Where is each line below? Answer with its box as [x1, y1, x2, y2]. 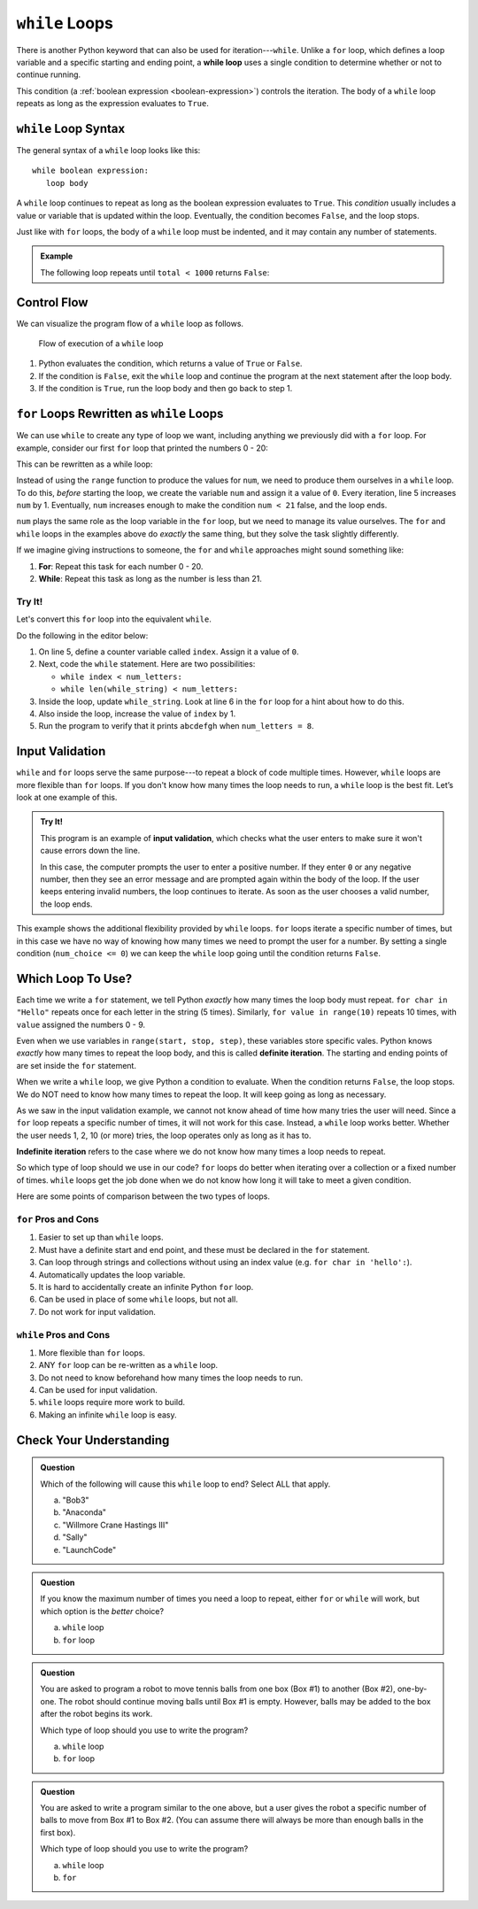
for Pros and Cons [16, 1213, 99, 1225]
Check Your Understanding [16, 1433, 170, 1448]
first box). [40, 1827, 76, 1837]
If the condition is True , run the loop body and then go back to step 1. [38, 383, 293, 394]
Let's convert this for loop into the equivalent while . [16, 614, 212, 624]
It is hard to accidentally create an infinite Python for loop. [38, 1281, 254, 1292]
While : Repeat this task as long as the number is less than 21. [38, 574, 263, 584]
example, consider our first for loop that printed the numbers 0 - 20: [16, 443, 269, 453]
